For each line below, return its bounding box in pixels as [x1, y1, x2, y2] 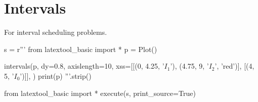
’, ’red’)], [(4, [214, 61, 254, 71]
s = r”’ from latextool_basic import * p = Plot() [4, 43, 157, 54]
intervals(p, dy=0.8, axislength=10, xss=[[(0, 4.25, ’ [4, 61, 164, 71]
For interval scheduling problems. [4, 27, 107, 37]
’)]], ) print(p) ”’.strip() [20, 70, 92, 81]
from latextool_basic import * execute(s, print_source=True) [4, 87, 196, 98]
